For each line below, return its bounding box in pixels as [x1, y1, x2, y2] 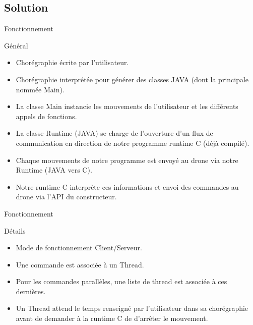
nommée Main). [16, 84, 65, 94]
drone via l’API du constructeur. [16, 191, 117, 202]
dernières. [16, 286, 46, 296]
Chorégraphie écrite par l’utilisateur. [16, 57, 129, 68]
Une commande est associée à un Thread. [16, 259, 144, 269]
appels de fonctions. [16, 111, 77, 121]
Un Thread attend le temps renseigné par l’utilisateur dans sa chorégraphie [16, 303, 248, 313]
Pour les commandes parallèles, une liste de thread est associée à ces [16, 276, 227, 287]
